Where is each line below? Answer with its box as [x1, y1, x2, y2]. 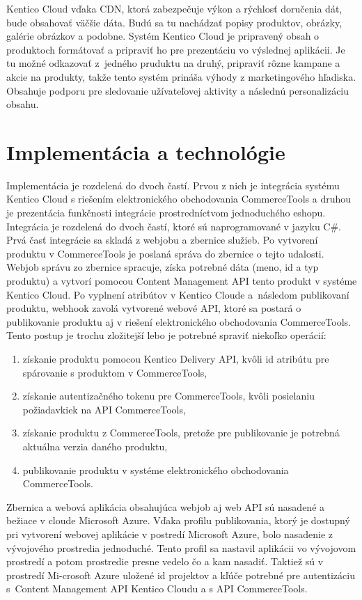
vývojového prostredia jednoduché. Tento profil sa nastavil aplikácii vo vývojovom [6, 540, 356, 555]
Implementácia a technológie [6, 137, 285, 166]
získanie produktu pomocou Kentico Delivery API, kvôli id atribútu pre [22, 352, 329, 365]
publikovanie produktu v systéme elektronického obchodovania [22, 462, 289, 477]
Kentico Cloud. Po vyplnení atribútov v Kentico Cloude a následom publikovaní [6, 287, 349, 301]
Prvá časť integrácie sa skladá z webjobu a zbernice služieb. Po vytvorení [6, 232, 318, 247]
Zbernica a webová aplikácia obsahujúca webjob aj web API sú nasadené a [6, 499, 325, 514]
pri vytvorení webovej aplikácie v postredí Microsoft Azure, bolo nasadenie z [6, 526, 333, 541]
